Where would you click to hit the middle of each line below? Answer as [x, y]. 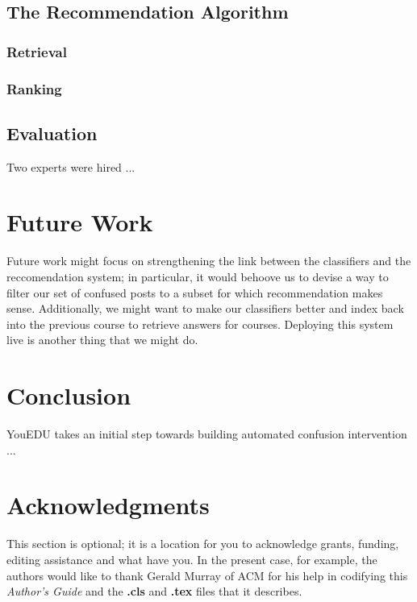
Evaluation [52, 133]
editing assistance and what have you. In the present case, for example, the [192, 559]
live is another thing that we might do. [102, 340]
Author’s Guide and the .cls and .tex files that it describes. [154, 591]
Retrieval [37, 51]
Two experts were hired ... [71, 166]
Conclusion [69, 395]
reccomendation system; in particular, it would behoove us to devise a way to [198, 276]
